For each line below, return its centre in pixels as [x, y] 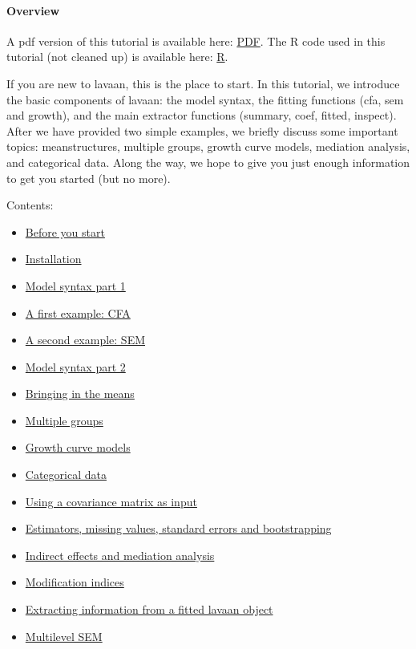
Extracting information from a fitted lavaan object [149, 609]
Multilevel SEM [64, 636]
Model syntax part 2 [75, 366]
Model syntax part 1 [75, 285]
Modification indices [75, 582]
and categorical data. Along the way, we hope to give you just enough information [208, 162]
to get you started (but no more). [89, 178]
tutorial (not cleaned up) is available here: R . [117, 57]
